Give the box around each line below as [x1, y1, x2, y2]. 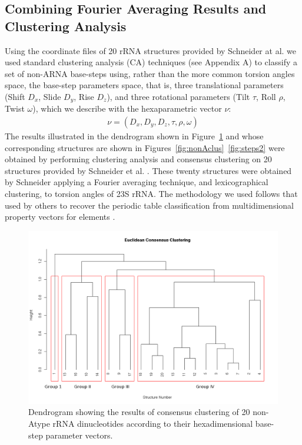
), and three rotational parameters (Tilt [107, 90, 250, 102]
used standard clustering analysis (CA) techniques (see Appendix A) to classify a [5, 56, 297, 68]
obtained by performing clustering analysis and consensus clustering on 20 [5, 153, 272, 165]
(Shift [5, 90, 25, 102]
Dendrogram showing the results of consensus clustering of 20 [28, 406, 250, 418]
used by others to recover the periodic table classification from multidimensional [5, 199, 294, 211]
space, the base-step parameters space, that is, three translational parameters [5, 79, 284, 91]
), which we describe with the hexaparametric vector [32, 102, 222, 115]
